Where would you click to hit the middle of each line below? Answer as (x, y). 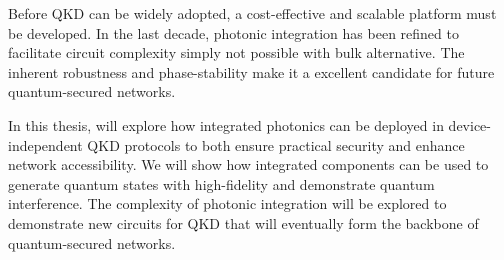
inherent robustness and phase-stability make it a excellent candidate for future (251, 71)
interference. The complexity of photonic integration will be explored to (227, 203)
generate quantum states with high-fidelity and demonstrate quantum (221, 183)
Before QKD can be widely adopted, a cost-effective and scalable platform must (252, 13)
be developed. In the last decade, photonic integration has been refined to (233, 32)
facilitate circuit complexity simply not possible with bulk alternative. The (236, 52)
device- (469, 124)
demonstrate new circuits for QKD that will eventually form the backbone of (243, 222)
